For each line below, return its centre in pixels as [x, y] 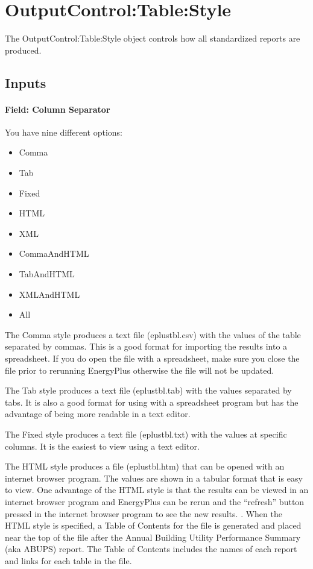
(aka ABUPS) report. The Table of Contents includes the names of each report [151, 549]
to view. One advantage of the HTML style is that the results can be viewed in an [157, 490]
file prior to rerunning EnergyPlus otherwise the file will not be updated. [140, 370]
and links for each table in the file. [68, 560]
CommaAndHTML [54, 253]
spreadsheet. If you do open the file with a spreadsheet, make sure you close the [152, 358]
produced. [23, 50]
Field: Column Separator [58, 109]
